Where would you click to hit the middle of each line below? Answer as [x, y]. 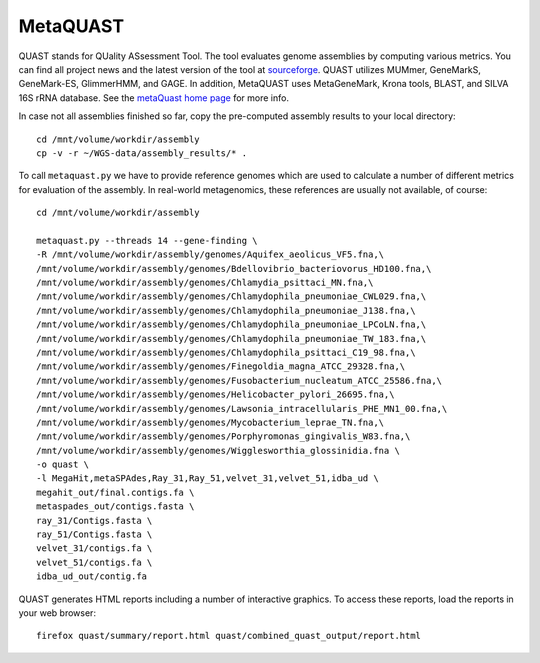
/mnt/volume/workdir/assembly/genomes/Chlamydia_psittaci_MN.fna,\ [205, 283]
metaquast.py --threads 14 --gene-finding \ [147, 240]
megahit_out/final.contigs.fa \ [115, 492]
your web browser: [57, 613]
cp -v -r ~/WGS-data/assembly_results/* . [142, 153]
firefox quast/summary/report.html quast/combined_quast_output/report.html [229, 636]
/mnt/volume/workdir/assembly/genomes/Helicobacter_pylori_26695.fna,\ [215, 394]
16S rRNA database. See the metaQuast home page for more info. [154, 97]
